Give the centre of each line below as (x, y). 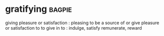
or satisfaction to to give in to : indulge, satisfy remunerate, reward (74, 28)
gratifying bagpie (39, 9)
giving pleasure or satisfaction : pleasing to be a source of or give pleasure (82, 23)
